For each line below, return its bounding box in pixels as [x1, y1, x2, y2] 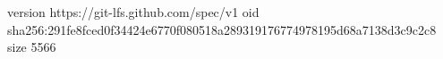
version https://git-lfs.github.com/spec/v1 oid [7, 3, 260, 21]
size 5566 [7, 38, 56, 56]
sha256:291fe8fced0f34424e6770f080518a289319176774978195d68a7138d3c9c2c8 [7, 20, 437, 38]
